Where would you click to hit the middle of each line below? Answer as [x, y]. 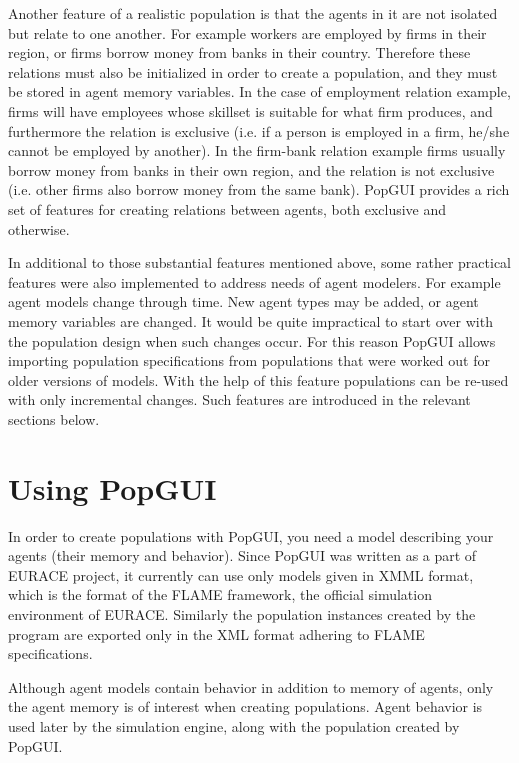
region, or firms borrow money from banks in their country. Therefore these [239, 52]
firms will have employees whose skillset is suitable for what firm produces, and [250, 110]
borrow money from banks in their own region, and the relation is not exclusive [251, 169]
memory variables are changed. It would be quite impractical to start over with [250, 320]
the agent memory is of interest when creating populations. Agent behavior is [245, 706]
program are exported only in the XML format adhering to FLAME [216, 633]
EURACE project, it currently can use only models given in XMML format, [241, 574]
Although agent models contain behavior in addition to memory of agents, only [251, 686]
